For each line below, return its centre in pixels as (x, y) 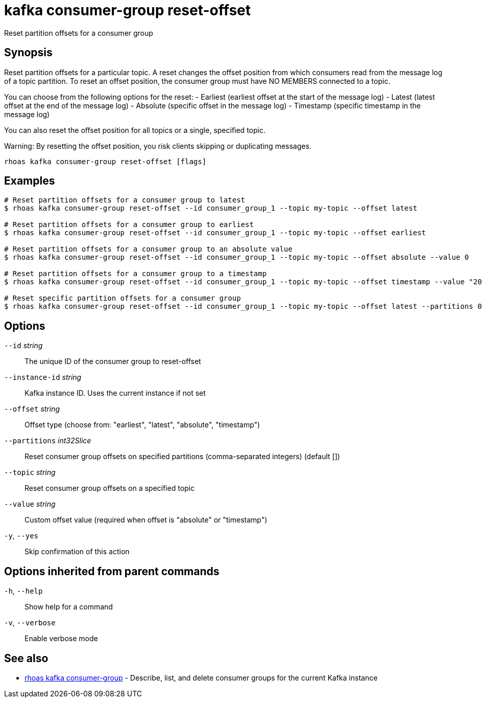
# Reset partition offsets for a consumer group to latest (125, 200)
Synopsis (28, 53)
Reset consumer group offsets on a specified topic (110, 488)
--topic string (30, 472)
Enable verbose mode (61, 639)
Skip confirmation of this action (77, 552)
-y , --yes (21, 536)
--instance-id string (43, 377)
